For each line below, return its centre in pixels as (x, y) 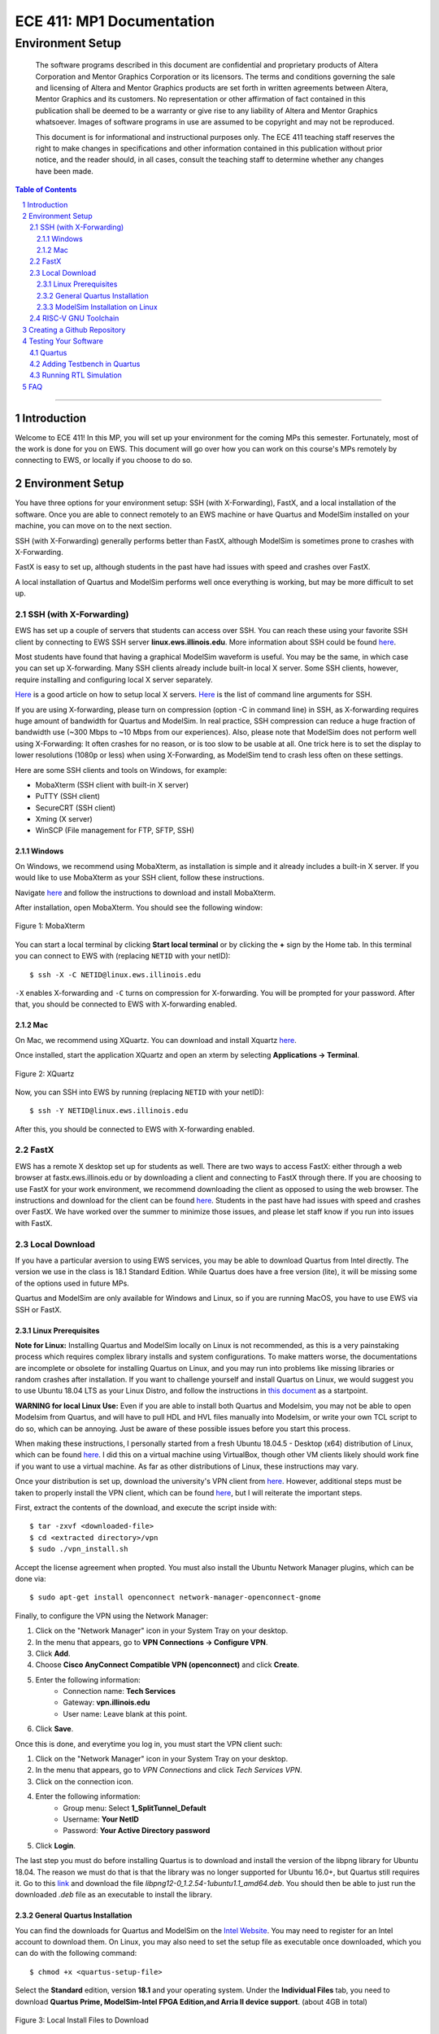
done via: (30, 1578)
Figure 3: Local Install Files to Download (82, 2020)
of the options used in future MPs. (72, 1283)
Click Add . (53, 1653)
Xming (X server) (64, 819)
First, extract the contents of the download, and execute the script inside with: (146, 1507)
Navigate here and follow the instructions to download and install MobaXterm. (146, 893)
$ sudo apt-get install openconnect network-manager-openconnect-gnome (175, 1598)
